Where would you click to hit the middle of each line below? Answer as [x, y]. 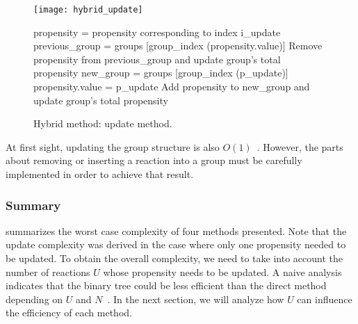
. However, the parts [300, 146]
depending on [34, 299]
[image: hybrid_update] [88, 10]
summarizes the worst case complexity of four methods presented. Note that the [176, 230]
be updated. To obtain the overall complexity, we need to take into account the [174, 258]
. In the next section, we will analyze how [196, 299]
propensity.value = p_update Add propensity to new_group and [172, 87]
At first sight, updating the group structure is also [113, 146]
